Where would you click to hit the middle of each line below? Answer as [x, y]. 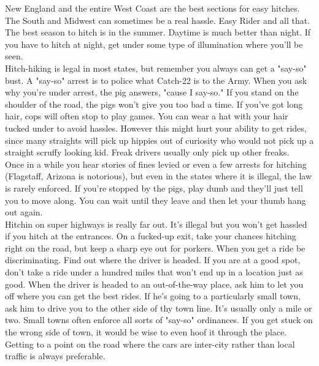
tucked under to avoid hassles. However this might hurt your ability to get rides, [156, 128]
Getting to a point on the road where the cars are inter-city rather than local [150, 344]
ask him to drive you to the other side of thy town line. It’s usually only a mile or [159, 308]
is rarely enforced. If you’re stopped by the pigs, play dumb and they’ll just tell [154, 188]
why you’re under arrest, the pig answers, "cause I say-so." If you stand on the [152, 92]
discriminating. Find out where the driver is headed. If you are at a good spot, [153, 260]
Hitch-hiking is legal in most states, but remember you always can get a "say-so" [156, 68]
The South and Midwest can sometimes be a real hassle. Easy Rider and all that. [158, 20]
